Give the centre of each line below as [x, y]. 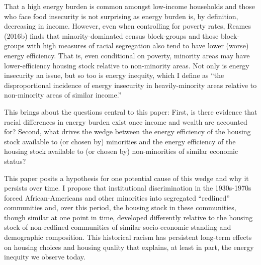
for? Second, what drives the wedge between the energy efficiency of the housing [127, 131]
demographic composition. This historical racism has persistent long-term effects [128, 237]
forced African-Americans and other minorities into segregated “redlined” [117, 197]
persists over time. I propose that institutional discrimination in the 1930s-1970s [128, 188]
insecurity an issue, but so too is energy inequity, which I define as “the [114, 75]
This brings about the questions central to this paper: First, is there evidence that [131, 111]
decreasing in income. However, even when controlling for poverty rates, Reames [127, 26]
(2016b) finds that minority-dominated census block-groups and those [111, 35]
